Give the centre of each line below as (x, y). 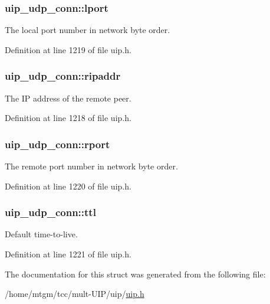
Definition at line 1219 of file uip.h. (68, 49)
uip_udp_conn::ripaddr (63, 76)
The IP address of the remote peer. (68, 98)
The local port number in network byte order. (88, 30)
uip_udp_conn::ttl (50, 212)
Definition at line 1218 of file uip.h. (68, 118)
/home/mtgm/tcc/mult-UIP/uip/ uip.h (75, 294)
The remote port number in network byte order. (91, 166)
